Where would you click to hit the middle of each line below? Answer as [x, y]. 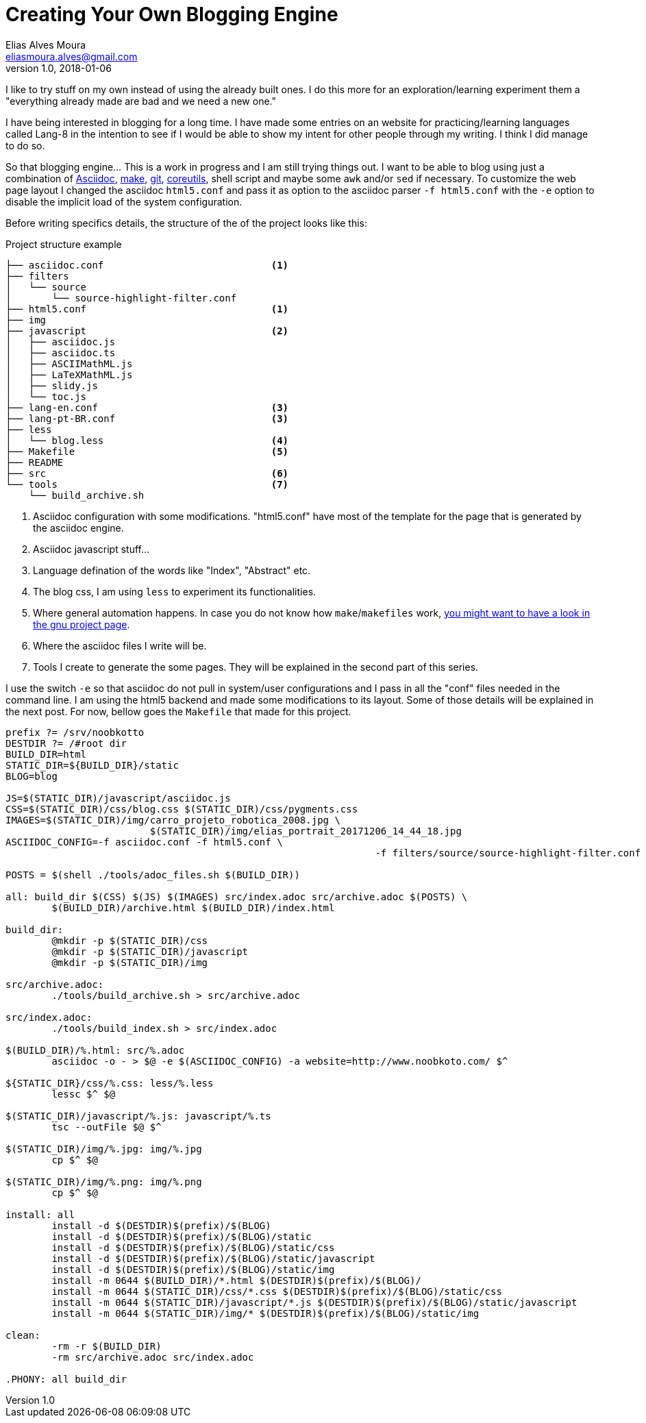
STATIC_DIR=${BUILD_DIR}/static [92, 765]
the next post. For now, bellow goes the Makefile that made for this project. [178, 711]
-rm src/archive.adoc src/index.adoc [153, 1357]
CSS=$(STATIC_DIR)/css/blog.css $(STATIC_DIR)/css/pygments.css [182, 809]
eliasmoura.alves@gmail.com [72, 56]
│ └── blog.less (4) [147, 440]
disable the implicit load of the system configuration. [124, 201]
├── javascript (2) [147, 331]
